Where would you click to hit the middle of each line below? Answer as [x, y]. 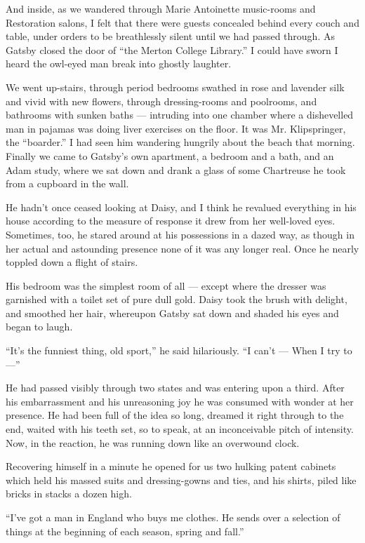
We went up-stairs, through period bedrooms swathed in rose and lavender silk [175, 87]
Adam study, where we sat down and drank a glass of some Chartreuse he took [176, 169]
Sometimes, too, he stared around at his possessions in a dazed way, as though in [180, 234]
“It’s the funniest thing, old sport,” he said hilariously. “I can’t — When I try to [179, 350]
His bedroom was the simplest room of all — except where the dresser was [166, 285]
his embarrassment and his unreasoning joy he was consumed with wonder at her [180, 401]
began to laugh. [39, 327]
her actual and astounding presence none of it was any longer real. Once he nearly [182, 248]
